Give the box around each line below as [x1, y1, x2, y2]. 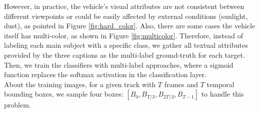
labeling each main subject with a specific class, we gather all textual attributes [4, 40, 248, 50]
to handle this [201, 89, 244, 99]
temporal [206, 79, 234, 89]
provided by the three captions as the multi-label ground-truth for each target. [4, 49, 245, 60]
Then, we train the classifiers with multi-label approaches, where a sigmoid [4, 59, 233, 70]
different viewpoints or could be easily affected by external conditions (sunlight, [4, 10, 248, 21]
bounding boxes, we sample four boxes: [4, 89, 123, 99]
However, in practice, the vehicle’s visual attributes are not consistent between [4, 1, 244, 11]
